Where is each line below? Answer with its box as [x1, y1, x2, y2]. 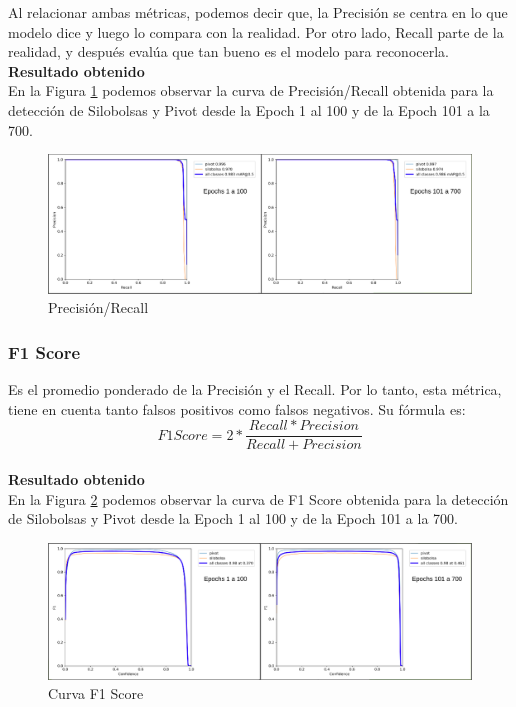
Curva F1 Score [48, 683, 144, 704]
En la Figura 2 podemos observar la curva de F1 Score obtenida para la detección [8, 488, 509, 509]
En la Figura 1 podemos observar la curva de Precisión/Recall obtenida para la [8, 80, 494, 101]
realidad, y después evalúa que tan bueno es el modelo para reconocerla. [8, 41, 449, 62]
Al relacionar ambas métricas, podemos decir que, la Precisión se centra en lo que [8, 2, 508, 22]
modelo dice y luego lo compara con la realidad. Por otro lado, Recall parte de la [8, 21, 504, 42]
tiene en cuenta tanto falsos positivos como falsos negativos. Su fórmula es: [8, 398, 466, 419]
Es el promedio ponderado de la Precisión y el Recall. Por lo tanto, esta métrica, [8, 379, 502, 400]
